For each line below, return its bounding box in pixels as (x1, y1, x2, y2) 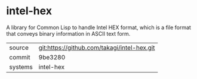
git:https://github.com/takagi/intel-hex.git (38, 43, 155, 52)
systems (9, 62, 33, 71)
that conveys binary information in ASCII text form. (6, 30, 131, 37)
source (9, 43, 29, 52)
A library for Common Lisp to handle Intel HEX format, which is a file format (6, 24, 191, 31)
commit (9, 53, 30, 61)
